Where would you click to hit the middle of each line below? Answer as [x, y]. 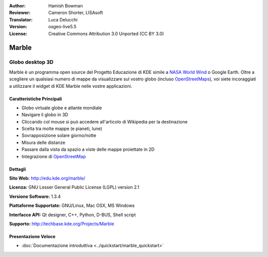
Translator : [21, 19]
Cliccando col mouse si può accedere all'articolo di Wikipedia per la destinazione [105, 122]
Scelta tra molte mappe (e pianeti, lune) [62, 128]
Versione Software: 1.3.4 [35, 196]
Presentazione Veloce [32, 236]
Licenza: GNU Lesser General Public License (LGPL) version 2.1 [74, 187]
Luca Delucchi [63, 19]
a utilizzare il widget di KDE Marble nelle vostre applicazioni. [71, 86]
